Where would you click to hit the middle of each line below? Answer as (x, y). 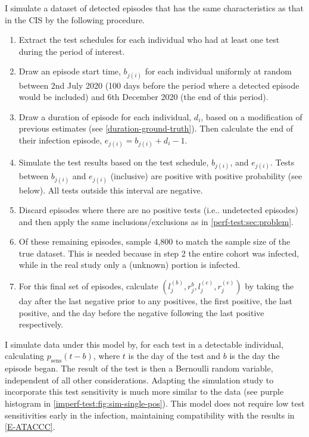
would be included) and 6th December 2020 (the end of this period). (143, 97)
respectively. (41, 324)
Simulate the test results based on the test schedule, (114, 162)
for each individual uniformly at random (218, 71)
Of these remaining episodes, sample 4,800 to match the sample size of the (154, 241)
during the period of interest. (72, 51)
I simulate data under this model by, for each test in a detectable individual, (144, 344)
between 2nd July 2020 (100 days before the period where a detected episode (159, 85)
